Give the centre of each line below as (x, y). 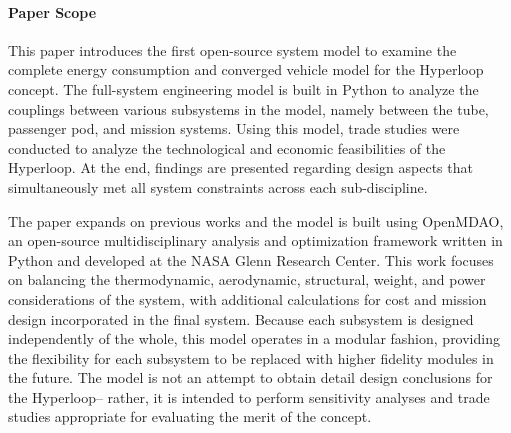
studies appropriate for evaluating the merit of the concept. (190, 416)
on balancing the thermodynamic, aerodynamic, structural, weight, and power (247, 279)
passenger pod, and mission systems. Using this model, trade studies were (234, 128)
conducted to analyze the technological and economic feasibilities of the (227, 147)
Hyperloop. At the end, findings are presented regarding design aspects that (240, 167)
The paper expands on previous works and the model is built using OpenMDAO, (256, 220)
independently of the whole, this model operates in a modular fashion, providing (254, 338)
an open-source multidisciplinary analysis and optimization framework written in (255, 240)
